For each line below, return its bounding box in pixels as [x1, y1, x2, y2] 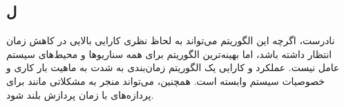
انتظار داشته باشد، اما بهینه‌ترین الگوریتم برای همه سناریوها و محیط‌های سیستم [6, 46, 332, 61]
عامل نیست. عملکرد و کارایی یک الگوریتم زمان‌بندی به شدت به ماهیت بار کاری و [6, 60, 340, 75]
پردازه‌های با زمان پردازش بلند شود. [6, 87, 154, 101]
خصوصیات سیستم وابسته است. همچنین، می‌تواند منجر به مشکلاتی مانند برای [6, 73, 325, 88]
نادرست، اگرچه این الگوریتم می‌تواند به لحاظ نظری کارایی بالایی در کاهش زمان [6, 33, 335, 48]
